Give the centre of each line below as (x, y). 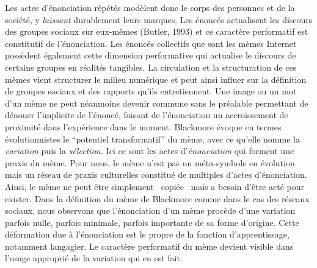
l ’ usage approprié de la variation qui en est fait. (94, 258)
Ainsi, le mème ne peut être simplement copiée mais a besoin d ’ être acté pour (155, 186)
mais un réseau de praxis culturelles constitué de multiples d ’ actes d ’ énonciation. (156, 175)
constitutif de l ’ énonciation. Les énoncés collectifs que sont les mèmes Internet (151, 43)
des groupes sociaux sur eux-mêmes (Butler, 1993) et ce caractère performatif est (157, 31)
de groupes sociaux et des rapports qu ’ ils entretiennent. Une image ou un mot (151, 91)
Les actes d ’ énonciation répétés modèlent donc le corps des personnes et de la (150, 7)
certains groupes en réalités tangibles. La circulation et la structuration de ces (151, 67)
